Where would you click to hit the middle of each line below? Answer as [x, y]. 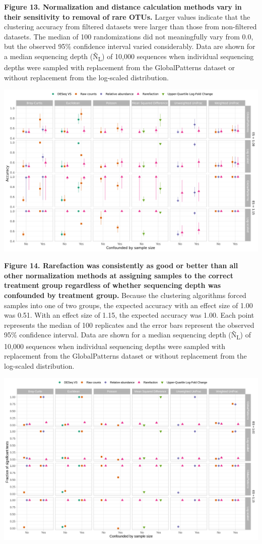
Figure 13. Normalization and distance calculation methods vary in [123, 7]
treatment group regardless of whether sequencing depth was [113, 285]
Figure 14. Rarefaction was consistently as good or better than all [121, 265]
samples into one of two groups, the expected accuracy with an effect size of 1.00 [128, 305]
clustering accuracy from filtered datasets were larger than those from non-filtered [130, 27]
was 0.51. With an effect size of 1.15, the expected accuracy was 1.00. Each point [129, 315]
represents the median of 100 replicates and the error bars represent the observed [129, 325]
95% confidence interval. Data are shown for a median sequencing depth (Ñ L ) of [127, 335]
